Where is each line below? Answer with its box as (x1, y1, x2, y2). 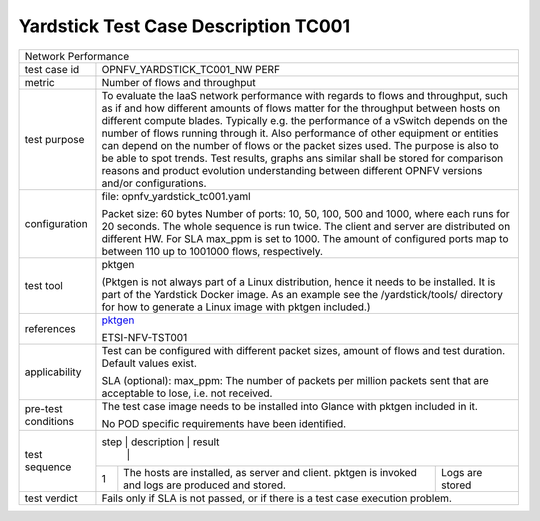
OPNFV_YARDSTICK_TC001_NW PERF (101, 62, 280, 76)
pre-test (24, 401, 64, 415)
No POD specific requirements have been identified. (101, 416, 347, 430)
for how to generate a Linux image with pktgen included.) (101, 300, 371, 314)
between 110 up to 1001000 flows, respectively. (101, 244, 324, 258)
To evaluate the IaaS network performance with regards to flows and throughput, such (101, 88, 509, 102)
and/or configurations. (101, 176, 207, 190)
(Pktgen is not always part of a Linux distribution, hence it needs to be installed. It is (101, 275, 496, 289)
